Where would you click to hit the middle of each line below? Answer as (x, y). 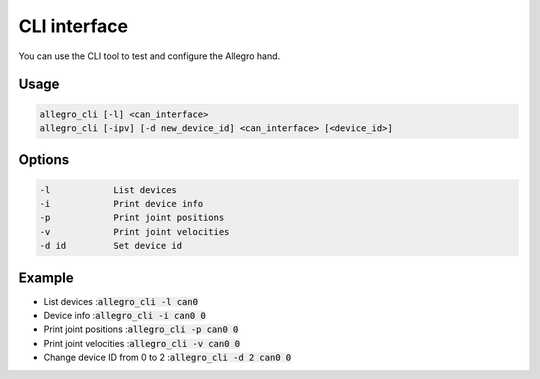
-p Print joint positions (132, 218)
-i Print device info (121, 203)
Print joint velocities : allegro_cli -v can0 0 (141, 343)
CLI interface (73, 26)
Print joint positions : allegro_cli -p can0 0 (141, 329)
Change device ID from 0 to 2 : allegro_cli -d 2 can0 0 (167, 357)
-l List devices (108, 189)
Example (46, 277)
